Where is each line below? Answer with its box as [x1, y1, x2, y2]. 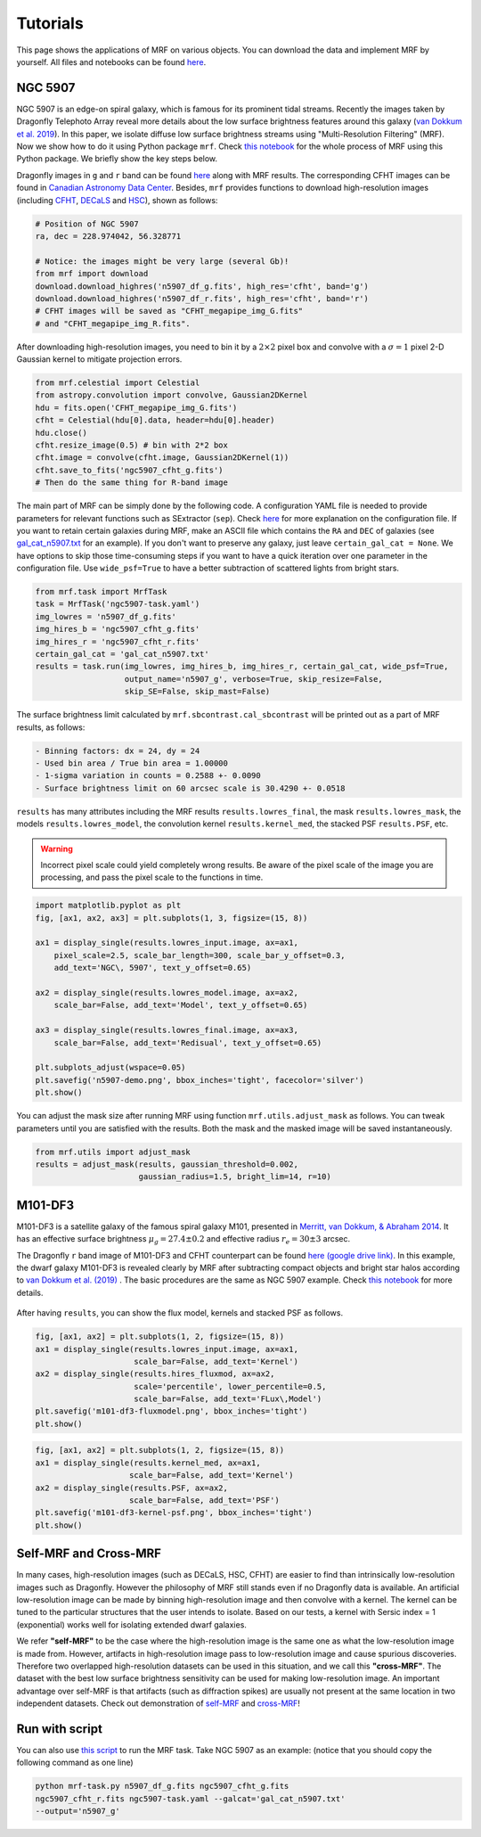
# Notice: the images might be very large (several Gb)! [35, 256, 289, 267]
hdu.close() [35, 428, 88, 438]
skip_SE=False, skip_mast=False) [124, 686, 271, 697]
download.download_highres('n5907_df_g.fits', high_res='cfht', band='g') [35, 281, 370, 291]
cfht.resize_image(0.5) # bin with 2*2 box [35, 440, 229, 450]
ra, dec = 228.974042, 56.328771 [35, 231, 182, 241]
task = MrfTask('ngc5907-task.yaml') [35, 599, 200, 610]
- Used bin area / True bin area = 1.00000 [35, 758, 229, 768]
